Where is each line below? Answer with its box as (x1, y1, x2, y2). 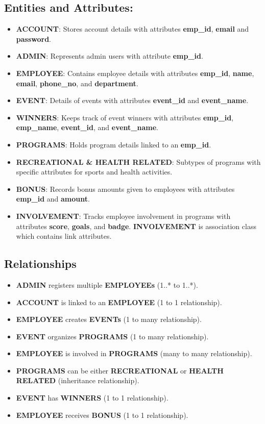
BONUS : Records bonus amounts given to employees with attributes (16, 183, 235, 194)
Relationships (4, 256, 77, 271)
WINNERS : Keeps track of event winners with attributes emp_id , (16, 112, 234, 122)
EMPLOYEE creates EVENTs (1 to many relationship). (16, 314, 202, 325)
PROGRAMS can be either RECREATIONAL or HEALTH (16, 365, 224, 376)
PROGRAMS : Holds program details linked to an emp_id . (16, 139, 211, 149)
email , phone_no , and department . (16, 78, 138, 88)
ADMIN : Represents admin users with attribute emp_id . (16, 51, 203, 61)
